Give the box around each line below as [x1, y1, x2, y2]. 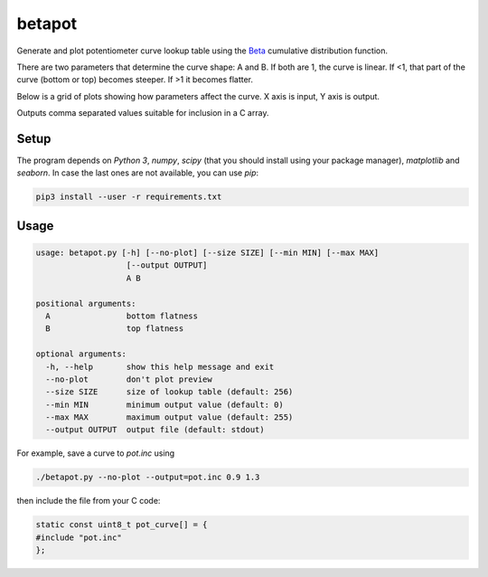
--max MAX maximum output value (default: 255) [45, 412, 294, 422]
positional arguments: [35, 298, 136, 308]
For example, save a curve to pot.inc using [16, 448, 175, 459]
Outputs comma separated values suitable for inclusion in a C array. [16, 108, 269, 118]
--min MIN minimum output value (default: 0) [45, 399, 284, 410]
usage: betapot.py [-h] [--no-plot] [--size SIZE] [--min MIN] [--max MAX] [35, 247, 380, 258]
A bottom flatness [45, 310, 199, 321]
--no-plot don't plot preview [45, 374, 212, 384]
